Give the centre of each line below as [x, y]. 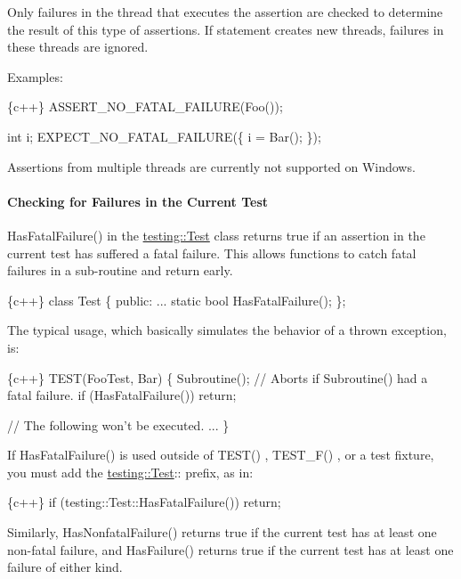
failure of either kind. [65, 567]
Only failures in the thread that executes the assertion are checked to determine [225, 12]
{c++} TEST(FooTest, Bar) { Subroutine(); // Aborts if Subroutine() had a [218, 377]
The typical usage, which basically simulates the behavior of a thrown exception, [227, 330]
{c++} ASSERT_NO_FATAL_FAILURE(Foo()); [145, 106]
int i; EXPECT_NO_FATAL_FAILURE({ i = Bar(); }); [164, 136]
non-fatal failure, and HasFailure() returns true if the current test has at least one [230, 549]
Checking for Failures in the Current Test [138, 201]
